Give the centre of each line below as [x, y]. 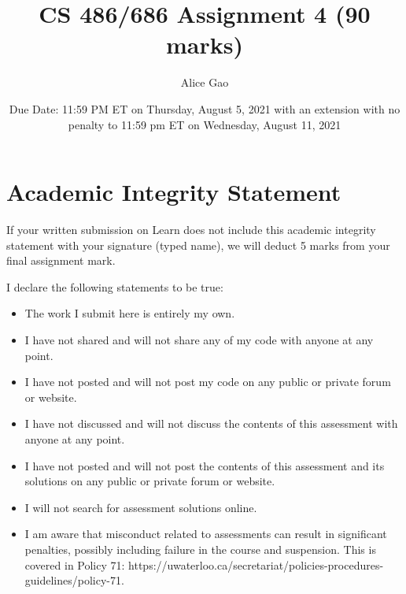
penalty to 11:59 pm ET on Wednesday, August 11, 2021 [205, 124]
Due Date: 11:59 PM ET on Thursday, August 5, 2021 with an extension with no [205, 108]
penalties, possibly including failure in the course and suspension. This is [200, 549]
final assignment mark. [61, 260]
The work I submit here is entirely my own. [130, 313]
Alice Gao [205, 82]
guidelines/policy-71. [74, 580]
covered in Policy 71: [75, 564]
